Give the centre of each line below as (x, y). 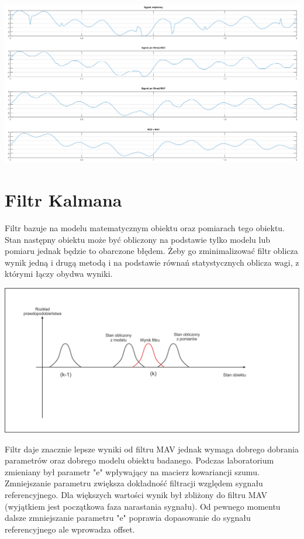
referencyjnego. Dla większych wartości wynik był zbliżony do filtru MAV (136, 494)
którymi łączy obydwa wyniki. (59, 274)
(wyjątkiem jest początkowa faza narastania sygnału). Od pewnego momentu (143, 506)
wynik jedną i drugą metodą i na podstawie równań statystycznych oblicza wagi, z (152, 262)
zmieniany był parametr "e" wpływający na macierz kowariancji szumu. (132, 471)
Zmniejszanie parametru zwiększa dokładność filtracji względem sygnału (134, 483)
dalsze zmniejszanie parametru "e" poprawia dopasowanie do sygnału (128, 518)
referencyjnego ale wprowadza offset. (70, 529)
